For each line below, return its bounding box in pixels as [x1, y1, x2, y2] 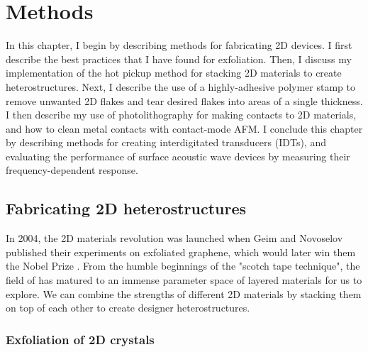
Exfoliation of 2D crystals [6, 330, 155, 348]
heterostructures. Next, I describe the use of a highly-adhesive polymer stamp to [6, 79, 355, 94]
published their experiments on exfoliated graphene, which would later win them [6, 244, 356, 259]
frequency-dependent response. [6, 163, 138, 177]
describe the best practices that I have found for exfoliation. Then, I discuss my [6, 51, 352, 66]
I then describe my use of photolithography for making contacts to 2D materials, [6, 107, 357, 122]
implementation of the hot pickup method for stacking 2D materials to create [6, 65, 342, 80]
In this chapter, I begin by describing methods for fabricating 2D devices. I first [6, 38, 352, 53]
